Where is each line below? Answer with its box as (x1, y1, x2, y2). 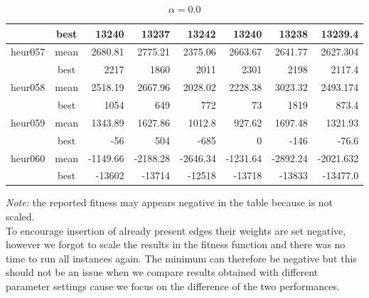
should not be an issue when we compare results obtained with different (6, 265, 319, 280)
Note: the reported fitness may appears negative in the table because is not (6, 195, 333, 210)
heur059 (11, 115, 46, 129)
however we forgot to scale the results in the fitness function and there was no (6, 237, 346, 252)
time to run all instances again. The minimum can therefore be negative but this (6, 250, 357, 265)
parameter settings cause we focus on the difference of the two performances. (6, 279, 340, 293)
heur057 (11, 44, 46, 59)
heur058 (11, 80, 46, 95)
